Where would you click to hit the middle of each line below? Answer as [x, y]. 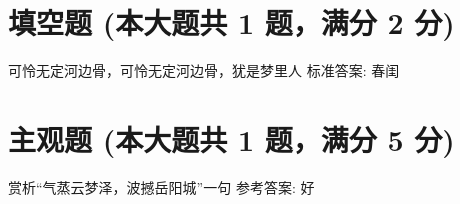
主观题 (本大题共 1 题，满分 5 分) [231, 138]
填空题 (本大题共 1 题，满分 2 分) [231, 22]
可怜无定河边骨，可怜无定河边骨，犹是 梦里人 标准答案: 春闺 [204, 70]
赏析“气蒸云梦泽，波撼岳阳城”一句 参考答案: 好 [161, 186]
